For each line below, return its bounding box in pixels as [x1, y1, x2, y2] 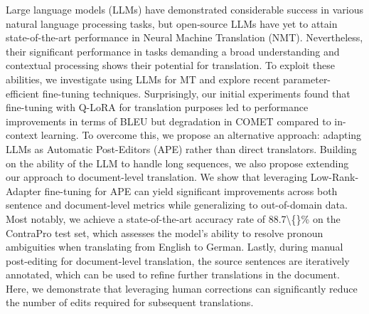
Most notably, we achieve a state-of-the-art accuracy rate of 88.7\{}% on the [6, 211, 341, 226]
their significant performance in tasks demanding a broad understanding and [6, 43, 340, 58]
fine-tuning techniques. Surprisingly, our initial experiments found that [42, 85, 351, 100]
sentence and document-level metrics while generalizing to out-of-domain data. [6, 197, 348, 212]
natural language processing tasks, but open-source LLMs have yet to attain [6, 16, 338, 31]
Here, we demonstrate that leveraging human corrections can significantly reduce [6, 281, 358, 295]
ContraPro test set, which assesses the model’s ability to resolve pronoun [6, 225, 323, 240]
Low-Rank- [310, 169, 359, 184]
